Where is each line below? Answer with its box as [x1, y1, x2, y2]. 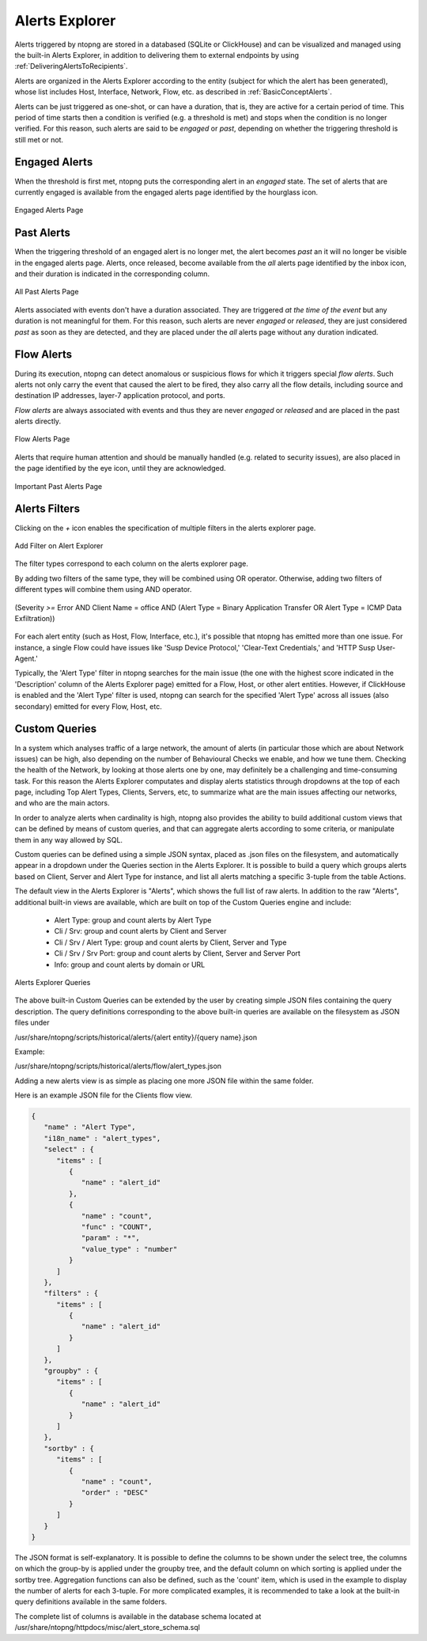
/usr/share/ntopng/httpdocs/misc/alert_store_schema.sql [14, 1623, 201, 1632]
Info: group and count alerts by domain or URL [54, 960, 206, 969]
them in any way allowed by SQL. [14, 835, 123, 844]
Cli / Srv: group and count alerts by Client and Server [54, 927, 227, 936]
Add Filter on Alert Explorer [14, 540, 104, 550]
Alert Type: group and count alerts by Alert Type [54, 915, 212, 925]
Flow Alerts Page [14, 434, 70, 444]
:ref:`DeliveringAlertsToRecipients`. [14, 62, 128, 71]
